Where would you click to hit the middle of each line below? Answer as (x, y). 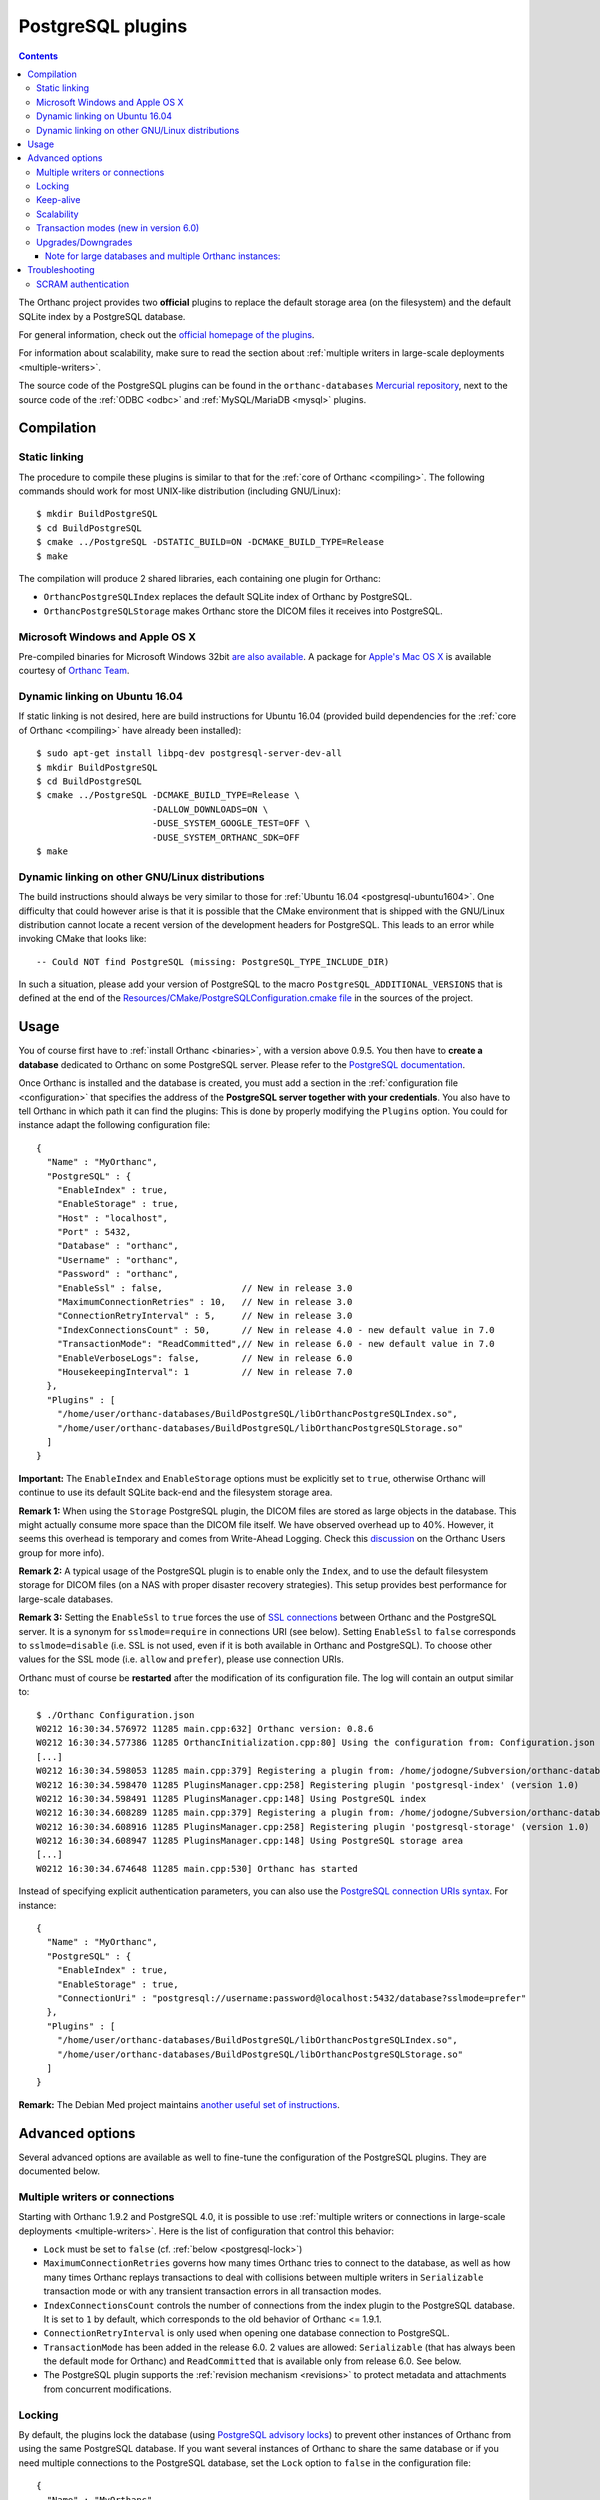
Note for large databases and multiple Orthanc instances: (163, 256)
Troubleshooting (61, 270)
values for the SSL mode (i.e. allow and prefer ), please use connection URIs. (181, 1659)
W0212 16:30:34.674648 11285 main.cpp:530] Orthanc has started (197, 1868)
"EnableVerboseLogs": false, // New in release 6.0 (204, 1358)
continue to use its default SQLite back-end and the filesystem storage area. (175, 1492)
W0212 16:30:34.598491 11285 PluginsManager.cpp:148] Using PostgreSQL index (231, 1798)
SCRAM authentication (83, 284)
